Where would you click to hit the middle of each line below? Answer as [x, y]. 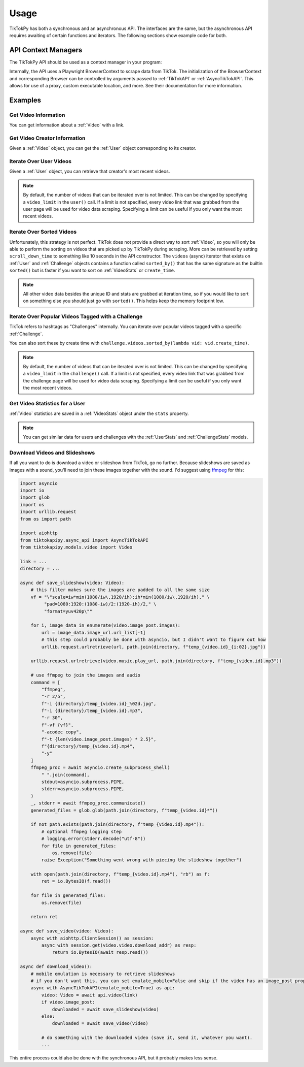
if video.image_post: [68, 1002]
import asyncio [39, 483]
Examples [25, 100]
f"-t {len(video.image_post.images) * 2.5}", [99, 739]
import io [32, 490]
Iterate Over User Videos [41, 161]
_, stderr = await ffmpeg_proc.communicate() [88, 803]
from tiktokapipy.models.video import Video [76, 547]
